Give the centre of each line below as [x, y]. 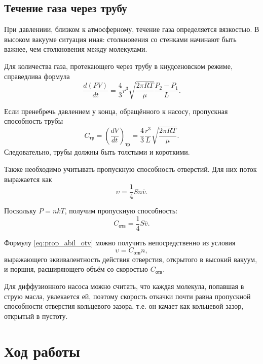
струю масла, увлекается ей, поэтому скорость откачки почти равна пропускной [127, 296]
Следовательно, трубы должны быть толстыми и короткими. [97, 152]
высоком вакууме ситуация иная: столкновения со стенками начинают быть [120, 39]
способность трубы [34, 121]
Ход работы [42, 351]
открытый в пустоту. [36, 316]
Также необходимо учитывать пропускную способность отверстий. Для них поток [130, 169]
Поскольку [20, 211]
